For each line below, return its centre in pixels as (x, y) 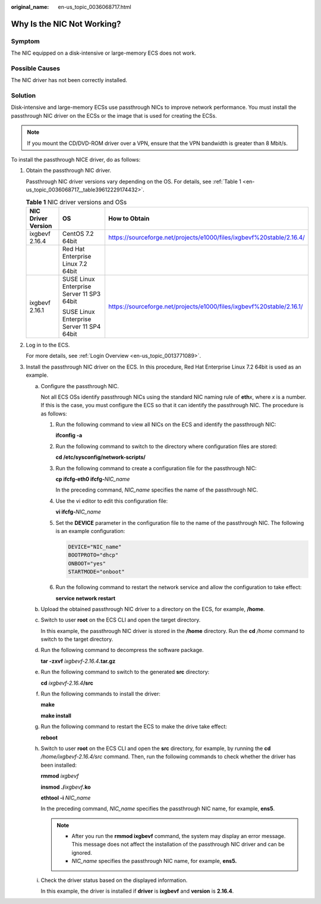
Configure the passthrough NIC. (80, 386)
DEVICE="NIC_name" (95, 547)
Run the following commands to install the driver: (100, 694)
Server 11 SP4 (81, 326)
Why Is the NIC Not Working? (66, 24)
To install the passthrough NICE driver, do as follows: (76, 160)
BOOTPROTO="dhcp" (93, 555)
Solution (23, 96)
